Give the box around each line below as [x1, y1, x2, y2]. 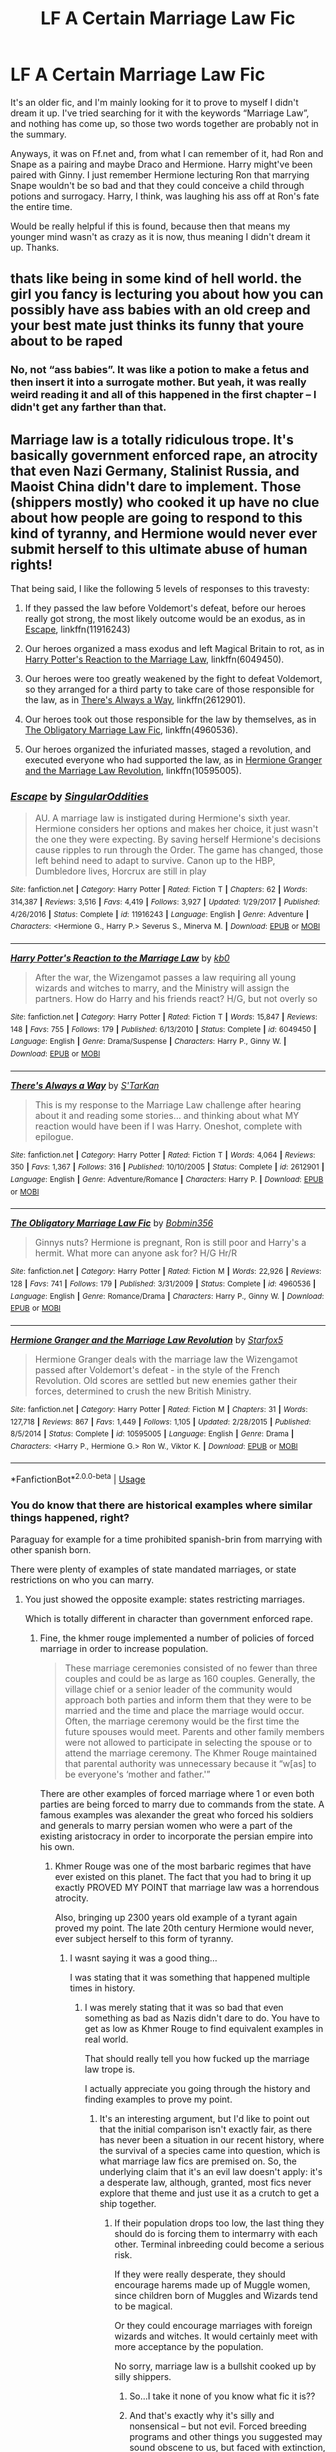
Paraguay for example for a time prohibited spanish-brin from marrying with [10, 1533, 323, 1546]
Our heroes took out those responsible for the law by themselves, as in [24, 713, 317, 726]
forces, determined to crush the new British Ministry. [34, 1385, 252, 1397]
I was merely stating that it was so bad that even [84, 2002, 284, 2014]
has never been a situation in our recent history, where [99, 2134, 325, 2146]
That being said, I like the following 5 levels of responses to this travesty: [10, 583, 310, 595]
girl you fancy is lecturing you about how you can [10, 286, 324, 303]
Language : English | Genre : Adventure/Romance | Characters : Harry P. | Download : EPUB [10, 1174, 324, 1184]
